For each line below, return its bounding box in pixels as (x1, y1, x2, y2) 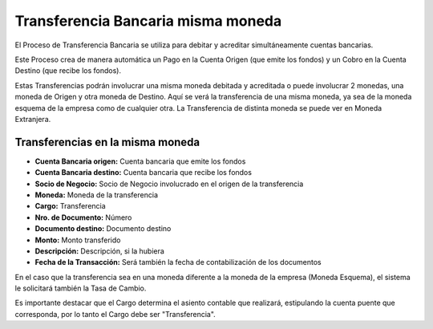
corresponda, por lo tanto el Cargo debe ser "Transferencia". (14, 309, 216, 319)
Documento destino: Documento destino (34, 224, 172, 234)
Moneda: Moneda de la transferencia (34, 189, 159, 200)
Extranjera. (14, 114, 51, 124)
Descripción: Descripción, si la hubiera (34, 246, 164, 256)
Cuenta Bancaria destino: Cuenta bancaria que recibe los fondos (34, 168, 253, 177)
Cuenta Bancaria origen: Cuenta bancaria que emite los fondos (34, 156, 246, 166)
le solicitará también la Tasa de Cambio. (14, 283, 147, 293)
